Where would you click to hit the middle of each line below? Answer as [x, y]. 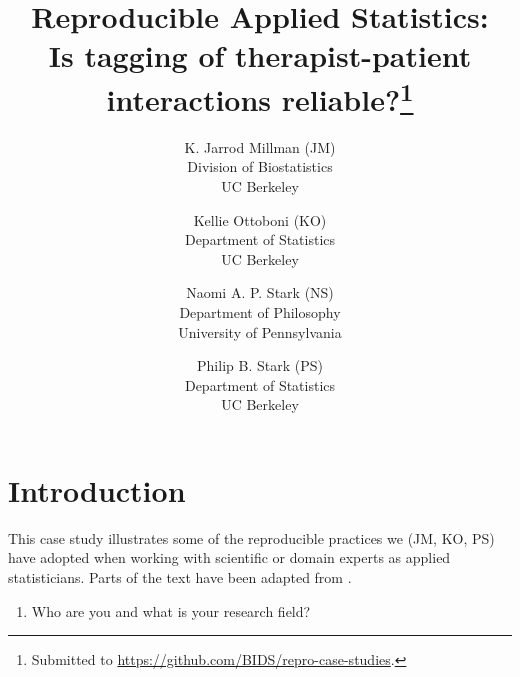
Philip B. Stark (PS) [260, 365]
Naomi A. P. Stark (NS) [260, 292]
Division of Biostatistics [260, 166]
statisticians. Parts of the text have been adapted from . [180, 577]
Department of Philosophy [260, 311]
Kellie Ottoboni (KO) [260, 219]
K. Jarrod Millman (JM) [260, 146]
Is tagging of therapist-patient [260, 55]
